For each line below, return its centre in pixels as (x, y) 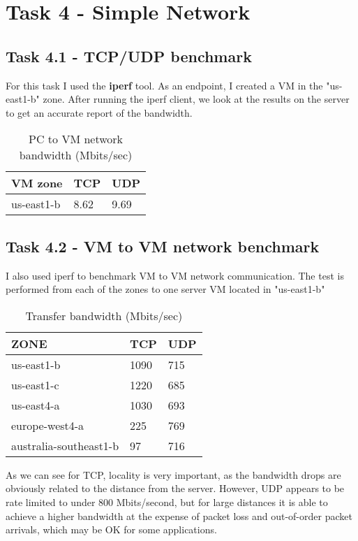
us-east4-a (36, 405)
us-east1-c (35, 384)
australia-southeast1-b (65, 445)
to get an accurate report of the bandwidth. (99, 112)
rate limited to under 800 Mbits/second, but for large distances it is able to (167, 502)
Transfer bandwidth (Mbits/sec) (104, 315)
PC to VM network (76, 139)
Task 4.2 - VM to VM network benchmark (163, 246)
